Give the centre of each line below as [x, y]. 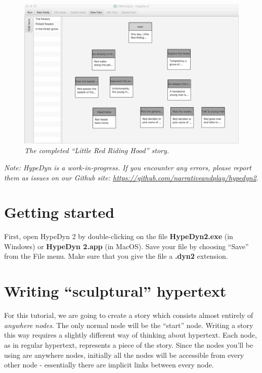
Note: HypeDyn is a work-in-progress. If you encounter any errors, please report [128, 167]
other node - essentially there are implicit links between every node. [109, 365]
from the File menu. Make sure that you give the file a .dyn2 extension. [116, 256]
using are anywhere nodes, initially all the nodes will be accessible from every [124, 355]
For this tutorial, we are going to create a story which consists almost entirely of [129, 315]
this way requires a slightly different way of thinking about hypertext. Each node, [130, 335]
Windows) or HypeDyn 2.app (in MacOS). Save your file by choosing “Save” [126, 246]
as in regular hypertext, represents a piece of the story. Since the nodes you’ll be [129, 344]
